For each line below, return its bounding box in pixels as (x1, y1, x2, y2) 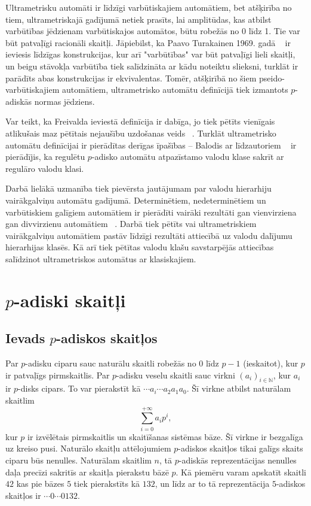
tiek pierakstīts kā (73, 477, 140, 490)
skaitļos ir (5, 489, 41, 501)
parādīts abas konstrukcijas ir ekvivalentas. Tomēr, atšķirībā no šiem (5, 71, 257, 84)
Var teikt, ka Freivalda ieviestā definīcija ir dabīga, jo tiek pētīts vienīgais (5, 115, 275, 128)
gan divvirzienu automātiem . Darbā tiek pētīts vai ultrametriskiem (5, 217, 257, 230)
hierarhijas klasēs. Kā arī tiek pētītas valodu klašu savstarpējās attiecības (5, 241, 274, 253)
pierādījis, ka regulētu (5, 150, 85, 163)
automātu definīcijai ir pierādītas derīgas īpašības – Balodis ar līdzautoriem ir (5, 138, 297, 151)
